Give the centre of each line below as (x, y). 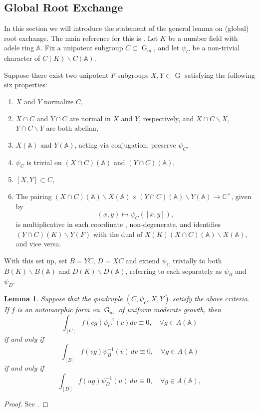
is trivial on (44, 162)
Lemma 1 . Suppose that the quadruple (63, 299)
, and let (166, 48)
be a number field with (203, 38)
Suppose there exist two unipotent (56, 75)
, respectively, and (166, 118)
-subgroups (132, 75)
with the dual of (118, 234)
